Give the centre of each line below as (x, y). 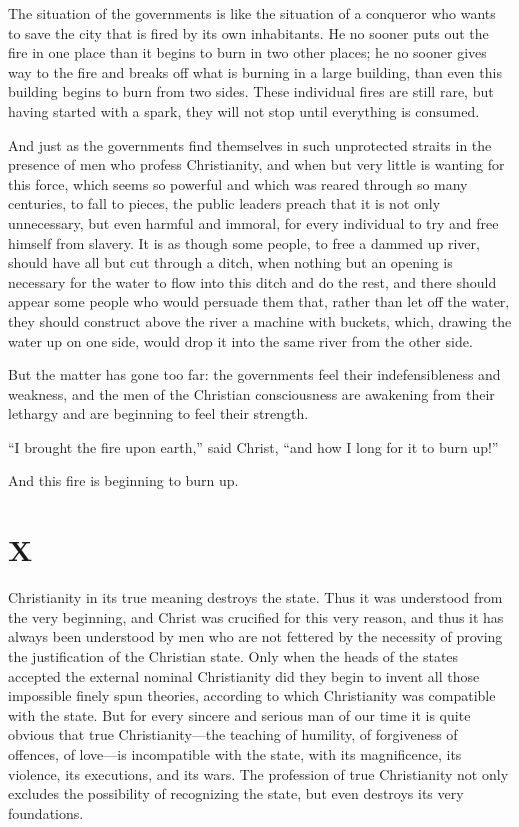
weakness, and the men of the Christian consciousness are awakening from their (251, 393)
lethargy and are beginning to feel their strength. (158, 413)
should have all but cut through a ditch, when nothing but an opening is (230, 262)
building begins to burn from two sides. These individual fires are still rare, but (251, 91)
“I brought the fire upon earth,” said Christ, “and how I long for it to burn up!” (253, 446)
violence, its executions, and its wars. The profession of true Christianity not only (258, 773)
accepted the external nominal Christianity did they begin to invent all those (244, 675)
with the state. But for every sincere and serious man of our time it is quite (239, 714)
